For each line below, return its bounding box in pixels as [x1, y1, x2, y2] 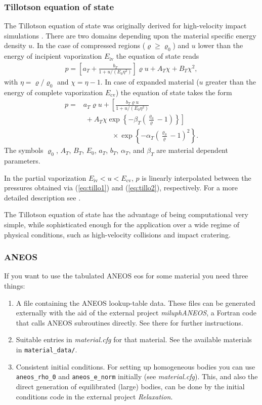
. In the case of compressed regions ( [32, 40, 146, 51]
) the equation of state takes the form [115, 87, 232, 97]
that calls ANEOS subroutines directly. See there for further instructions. [16, 317, 243, 328]
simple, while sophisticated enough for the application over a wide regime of [4, 219, 240, 230]
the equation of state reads [116, 51, 199, 61]
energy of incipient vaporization [4, 51, 102, 61]
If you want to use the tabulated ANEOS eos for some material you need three [4, 270, 248, 281]
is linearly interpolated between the [142, 172, 251, 183]
